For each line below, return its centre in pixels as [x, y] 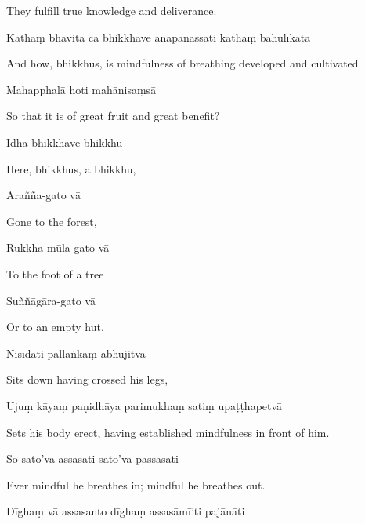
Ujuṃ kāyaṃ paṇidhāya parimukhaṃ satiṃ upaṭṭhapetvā [145, 405]
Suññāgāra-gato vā [51, 300]
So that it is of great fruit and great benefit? [113, 116]
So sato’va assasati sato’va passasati [92, 458]
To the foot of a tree [55, 273]
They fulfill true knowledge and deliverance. [112, 10]
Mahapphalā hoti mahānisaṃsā [81, 89]
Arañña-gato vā [43, 195]
